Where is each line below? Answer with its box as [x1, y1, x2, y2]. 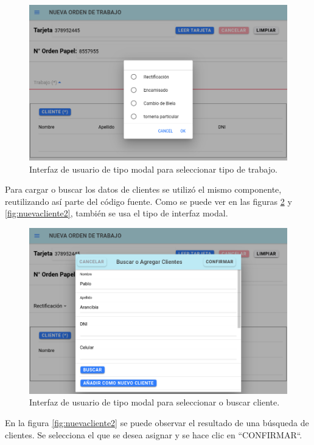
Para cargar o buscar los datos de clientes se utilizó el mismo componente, [5, 183, 282, 196]
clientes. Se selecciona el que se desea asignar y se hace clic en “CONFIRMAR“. [5, 428, 302, 441]
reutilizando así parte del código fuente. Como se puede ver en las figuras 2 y [5, 195, 292, 207]
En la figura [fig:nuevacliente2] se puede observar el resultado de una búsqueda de [5, 416, 309, 429]
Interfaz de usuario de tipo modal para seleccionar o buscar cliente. [29, 396, 280, 409]
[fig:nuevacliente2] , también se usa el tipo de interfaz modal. [5, 207, 228, 219]
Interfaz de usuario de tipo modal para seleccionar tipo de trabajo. [29, 162, 277, 175]
